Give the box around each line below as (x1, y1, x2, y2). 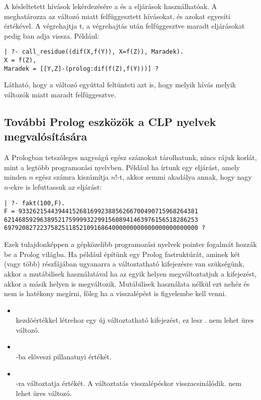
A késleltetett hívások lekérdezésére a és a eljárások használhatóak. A (4, 1, 217, 11)
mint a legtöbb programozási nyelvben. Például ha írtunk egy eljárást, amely (4, 162, 240, 172)
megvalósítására (4, 128, 87, 144)
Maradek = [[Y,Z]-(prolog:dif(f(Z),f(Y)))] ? (4, 65, 159, 72)
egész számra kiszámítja (35, 172, 109, 182)
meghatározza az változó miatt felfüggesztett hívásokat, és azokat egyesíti (4, 11, 230, 21)
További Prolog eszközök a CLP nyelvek (4, 113, 216, 129)
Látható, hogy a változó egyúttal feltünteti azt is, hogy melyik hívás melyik (4, 79, 236, 90)
